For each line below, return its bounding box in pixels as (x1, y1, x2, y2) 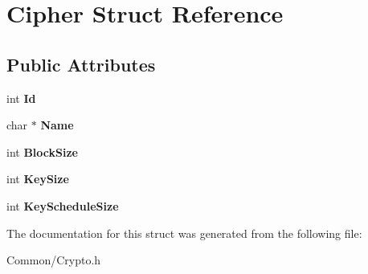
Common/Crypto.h (6, 252, 101, 268)
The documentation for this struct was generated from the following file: (6, 224, 362, 241)
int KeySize (6, 170, 69, 187)
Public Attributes (6, 51, 156, 76)
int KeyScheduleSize (6, 197, 119, 214)
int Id (6, 89, 36, 106)
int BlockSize (6, 143, 78, 160)
